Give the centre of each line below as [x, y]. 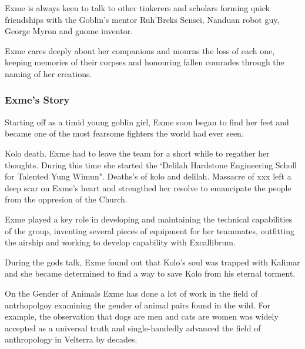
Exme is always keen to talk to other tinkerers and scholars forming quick [138, 8]
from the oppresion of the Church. [66, 199]
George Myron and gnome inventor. [69, 31]
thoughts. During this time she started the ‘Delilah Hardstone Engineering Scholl [151, 164]
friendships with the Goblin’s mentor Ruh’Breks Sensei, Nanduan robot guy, [142, 19]
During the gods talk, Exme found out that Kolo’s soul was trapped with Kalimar [152, 262]
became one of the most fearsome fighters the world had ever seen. [124, 133]
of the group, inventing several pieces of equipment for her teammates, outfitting [150, 230]
